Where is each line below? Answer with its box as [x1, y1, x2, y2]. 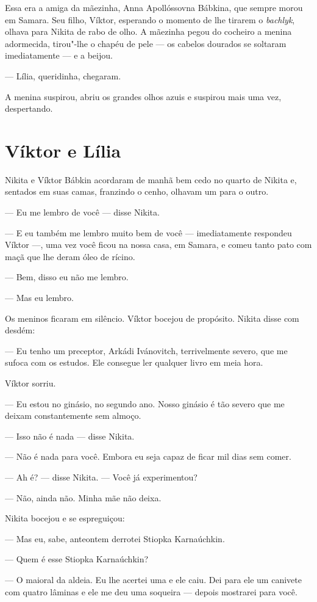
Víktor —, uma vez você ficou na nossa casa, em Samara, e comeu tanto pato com [5, 238, 312, 251]
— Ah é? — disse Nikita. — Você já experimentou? [5, 470, 198, 483]
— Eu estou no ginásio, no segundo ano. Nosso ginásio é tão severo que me [5, 397, 285, 410]
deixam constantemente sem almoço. [5, 409, 141, 422]
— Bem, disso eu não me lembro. [5, 270, 129, 283]
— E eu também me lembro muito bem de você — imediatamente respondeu [5, 226, 292, 239]
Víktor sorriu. [5, 377, 56, 389]
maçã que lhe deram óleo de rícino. [5, 250, 135, 263]
